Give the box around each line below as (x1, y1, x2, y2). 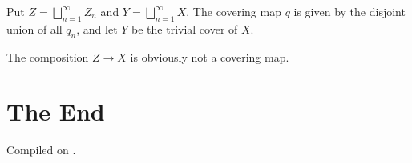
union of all (6, 20, 63, 37)
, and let (76, 20, 118, 37)
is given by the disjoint (293, 3, 406, 19)
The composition (6, 48, 89, 65)
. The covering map (186, 3, 281, 19)
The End (6, 95, 105, 128)
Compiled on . (6, 141, 76, 158)
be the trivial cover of (131, 20, 238, 37)
